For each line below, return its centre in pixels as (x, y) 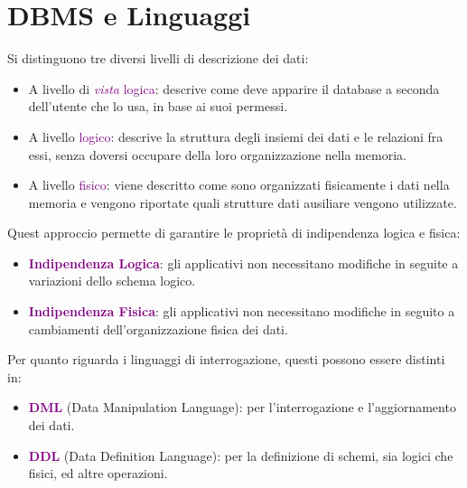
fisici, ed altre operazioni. (98, 473)
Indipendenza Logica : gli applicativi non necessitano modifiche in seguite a (243, 263)
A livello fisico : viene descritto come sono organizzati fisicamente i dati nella (239, 185)
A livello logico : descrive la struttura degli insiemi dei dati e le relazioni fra (236, 136)
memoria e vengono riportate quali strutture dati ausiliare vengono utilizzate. (243, 202)
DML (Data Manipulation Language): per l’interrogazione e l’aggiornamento (242, 407)
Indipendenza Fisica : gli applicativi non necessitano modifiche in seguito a (242, 311)
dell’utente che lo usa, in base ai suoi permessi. (158, 106)
